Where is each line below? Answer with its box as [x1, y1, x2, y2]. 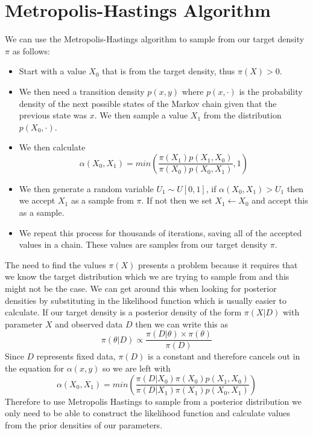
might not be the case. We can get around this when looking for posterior [5, 282, 277, 295]
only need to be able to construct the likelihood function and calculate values [5, 407, 291, 419]
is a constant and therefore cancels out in [148, 350, 300, 362]
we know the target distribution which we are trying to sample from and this [5, 270, 289, 283]
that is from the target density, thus [102, 65, 235, 77]
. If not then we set [141, 194, 212, 207]
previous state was [19, 109, 87, 121]
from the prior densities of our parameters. [5, 418, 163, 431]
